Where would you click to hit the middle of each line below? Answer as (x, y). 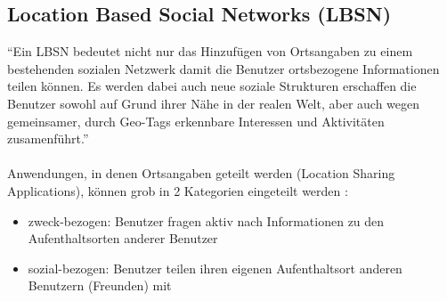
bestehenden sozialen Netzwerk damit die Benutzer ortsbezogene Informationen (223, 68)
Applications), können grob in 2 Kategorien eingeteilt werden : (178, 190)
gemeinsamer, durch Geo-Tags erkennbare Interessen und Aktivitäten (196, 121)
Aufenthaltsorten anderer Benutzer (123, 238)
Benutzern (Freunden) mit (100, 285)
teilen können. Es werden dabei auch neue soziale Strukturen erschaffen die (212, 86)
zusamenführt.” (48, 138)
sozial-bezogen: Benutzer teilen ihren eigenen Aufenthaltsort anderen (215, 268)
